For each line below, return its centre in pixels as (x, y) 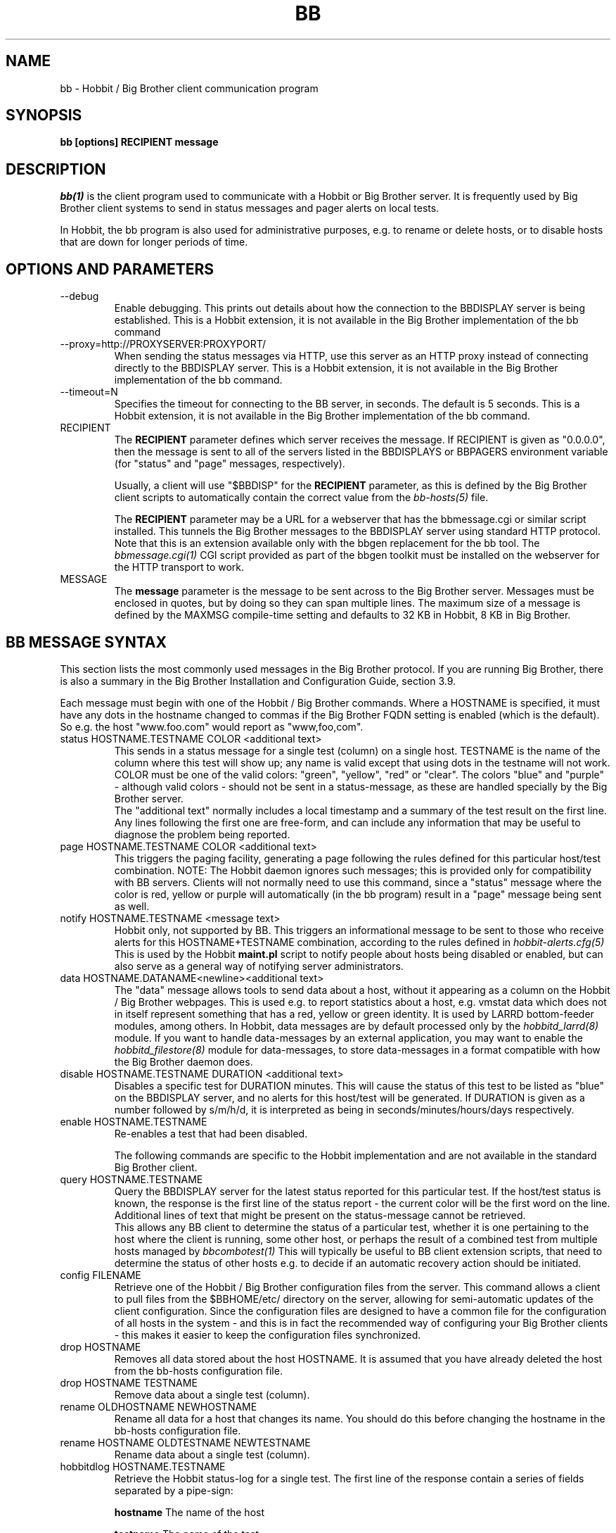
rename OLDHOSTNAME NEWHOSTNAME (159, 1406)
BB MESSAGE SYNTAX (86, 642)
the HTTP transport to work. (179, 567)
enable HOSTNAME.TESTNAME (134, 1121)
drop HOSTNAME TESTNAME (129, 1382)
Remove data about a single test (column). (212, 1394)
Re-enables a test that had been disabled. (211, 1133)
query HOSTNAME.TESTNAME (131, 1179)
